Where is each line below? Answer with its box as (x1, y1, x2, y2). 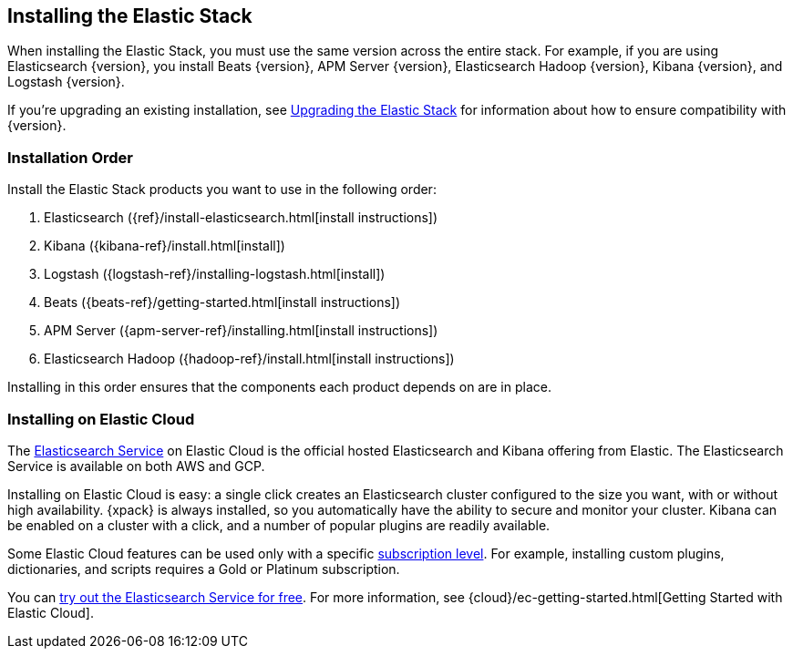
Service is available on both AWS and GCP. (7, 457, 265, 474)
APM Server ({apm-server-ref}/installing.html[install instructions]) (44, 323, 438, 339)
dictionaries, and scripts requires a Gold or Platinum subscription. (7, 560, 400, 577)
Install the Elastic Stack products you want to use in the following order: (7, 181, 437, 198)
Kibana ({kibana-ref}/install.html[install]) (44, 238, 285, 254)
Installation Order (7, 148, 133, 167)
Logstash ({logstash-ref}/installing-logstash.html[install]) (44, 266, 386, 282)
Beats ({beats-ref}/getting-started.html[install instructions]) (44, 294, 401, 311)
